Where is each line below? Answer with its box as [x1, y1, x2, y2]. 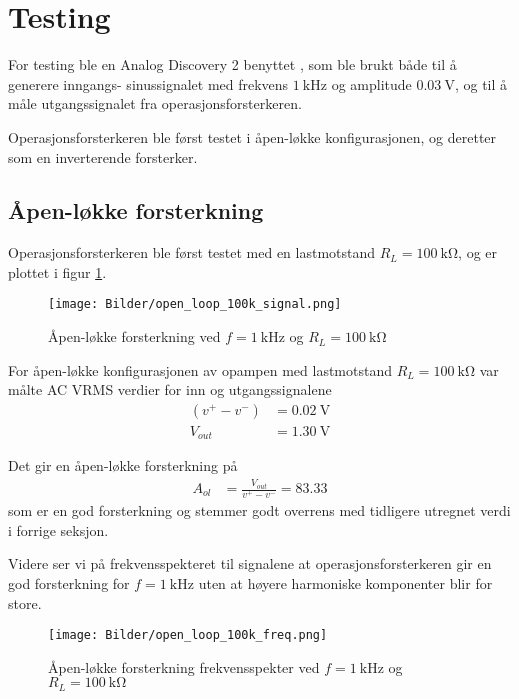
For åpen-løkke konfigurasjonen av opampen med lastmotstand [8, 359, 392, 380]
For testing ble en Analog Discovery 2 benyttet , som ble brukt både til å [8, 54, 457, 75]
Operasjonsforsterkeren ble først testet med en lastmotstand [8, 242, 376, 263]
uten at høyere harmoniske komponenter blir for [198, 572, 493, 593]
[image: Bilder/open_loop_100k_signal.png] [48, 297, 342, 312]
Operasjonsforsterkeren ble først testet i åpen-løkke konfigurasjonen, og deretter [8, 126, 497, 147]
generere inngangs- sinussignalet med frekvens [8, 73, 289, 94]
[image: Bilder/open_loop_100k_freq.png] [48, 628, 328, 643]
